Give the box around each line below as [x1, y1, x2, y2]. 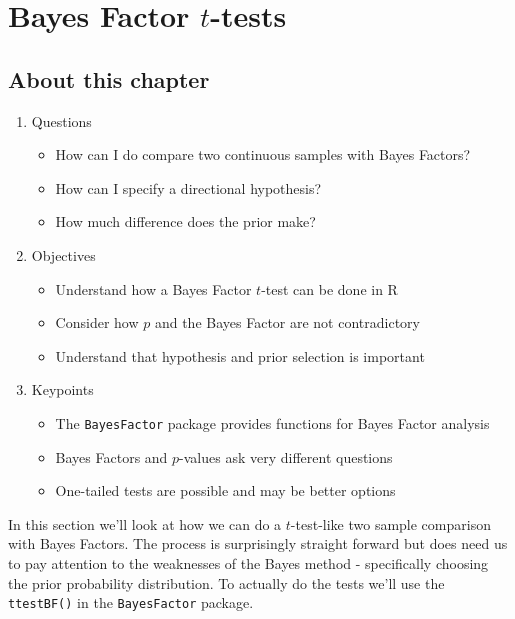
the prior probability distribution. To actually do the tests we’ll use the [8, 572, 445, 593]
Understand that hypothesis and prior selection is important [55, 345, 425, 366]
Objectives [31, 244, 96, 265]
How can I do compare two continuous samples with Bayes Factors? [55, 144, 471, 165]
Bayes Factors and [55, 446, 168, 467]
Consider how [55, 312, 139, 333]
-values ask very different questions [179, 446, 393, 467]
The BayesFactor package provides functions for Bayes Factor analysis [55, 412, 490, 433]
